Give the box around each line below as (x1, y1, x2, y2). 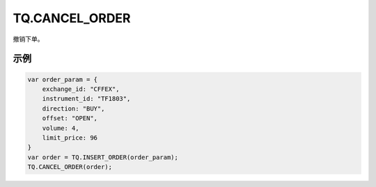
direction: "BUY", (42, 104, 105, 113)
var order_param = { (27, 75, 97, 83)
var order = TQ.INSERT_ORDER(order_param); (27, 153, 179, 161)
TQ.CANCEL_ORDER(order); (27, 163, 113, 171)
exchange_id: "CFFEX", (42, 85, 120, 93)
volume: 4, (42, 124, 79, 132)
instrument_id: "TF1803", (42, 95, 131, 103)
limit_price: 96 (42, 133, 97, 142)
